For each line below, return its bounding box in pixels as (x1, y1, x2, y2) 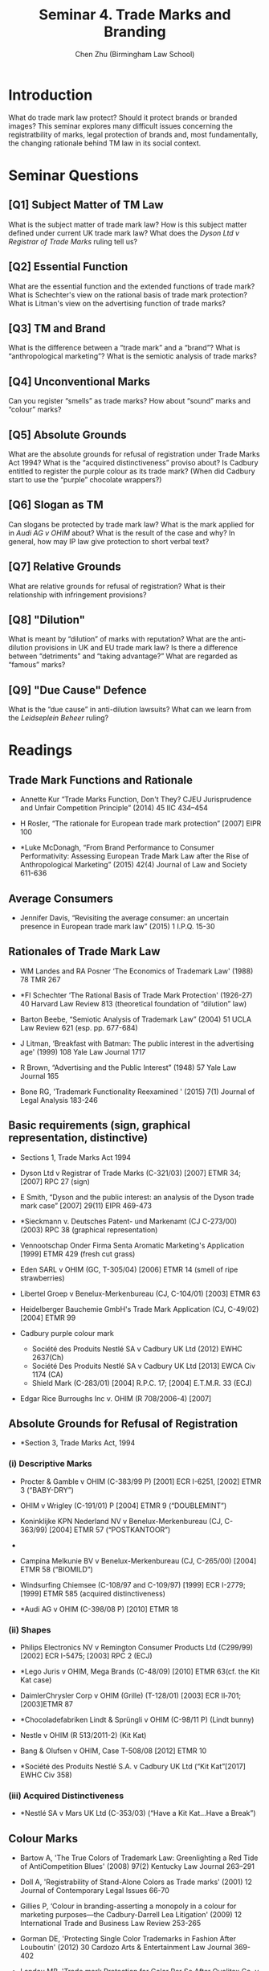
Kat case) (19, 1675, 52, 1685)
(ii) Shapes (8, 1624, 51, 1635)
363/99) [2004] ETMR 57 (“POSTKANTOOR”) (19, 1525, 171, 1535)
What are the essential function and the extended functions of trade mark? (8, 281, 255, 291)
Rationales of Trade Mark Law (8, 945, 161, 958)
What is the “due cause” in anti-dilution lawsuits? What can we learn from (8, 705, 251, 715)
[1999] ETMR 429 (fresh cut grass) (19, 1248, 136, 1259)
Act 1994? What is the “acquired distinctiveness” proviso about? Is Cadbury (8, 457, 259, 467)
